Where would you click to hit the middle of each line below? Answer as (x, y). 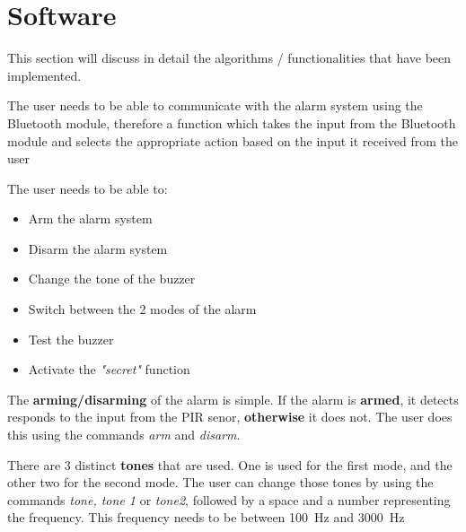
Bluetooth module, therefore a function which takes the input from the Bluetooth (232, 122)
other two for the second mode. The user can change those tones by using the (220, 482)
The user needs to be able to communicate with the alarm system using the (215, 105)
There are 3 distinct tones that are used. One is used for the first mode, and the (230, 464)
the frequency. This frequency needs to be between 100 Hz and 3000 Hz (206, 517)
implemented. (44, 75)
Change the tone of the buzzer (112, 279)
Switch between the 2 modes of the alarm (142, 309)
